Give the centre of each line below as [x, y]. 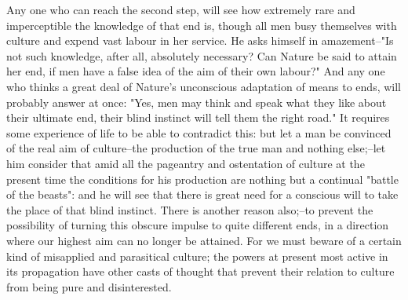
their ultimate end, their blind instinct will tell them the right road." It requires [198, 117]
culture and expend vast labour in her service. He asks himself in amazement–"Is [200, 40]
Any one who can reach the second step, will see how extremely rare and [181, 9]
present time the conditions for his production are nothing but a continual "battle [202, 179]
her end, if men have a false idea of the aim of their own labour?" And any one [196, 71]
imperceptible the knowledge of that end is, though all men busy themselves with [202, 25]
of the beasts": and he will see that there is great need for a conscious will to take [202, 194]
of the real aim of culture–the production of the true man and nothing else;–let [196, 148]
